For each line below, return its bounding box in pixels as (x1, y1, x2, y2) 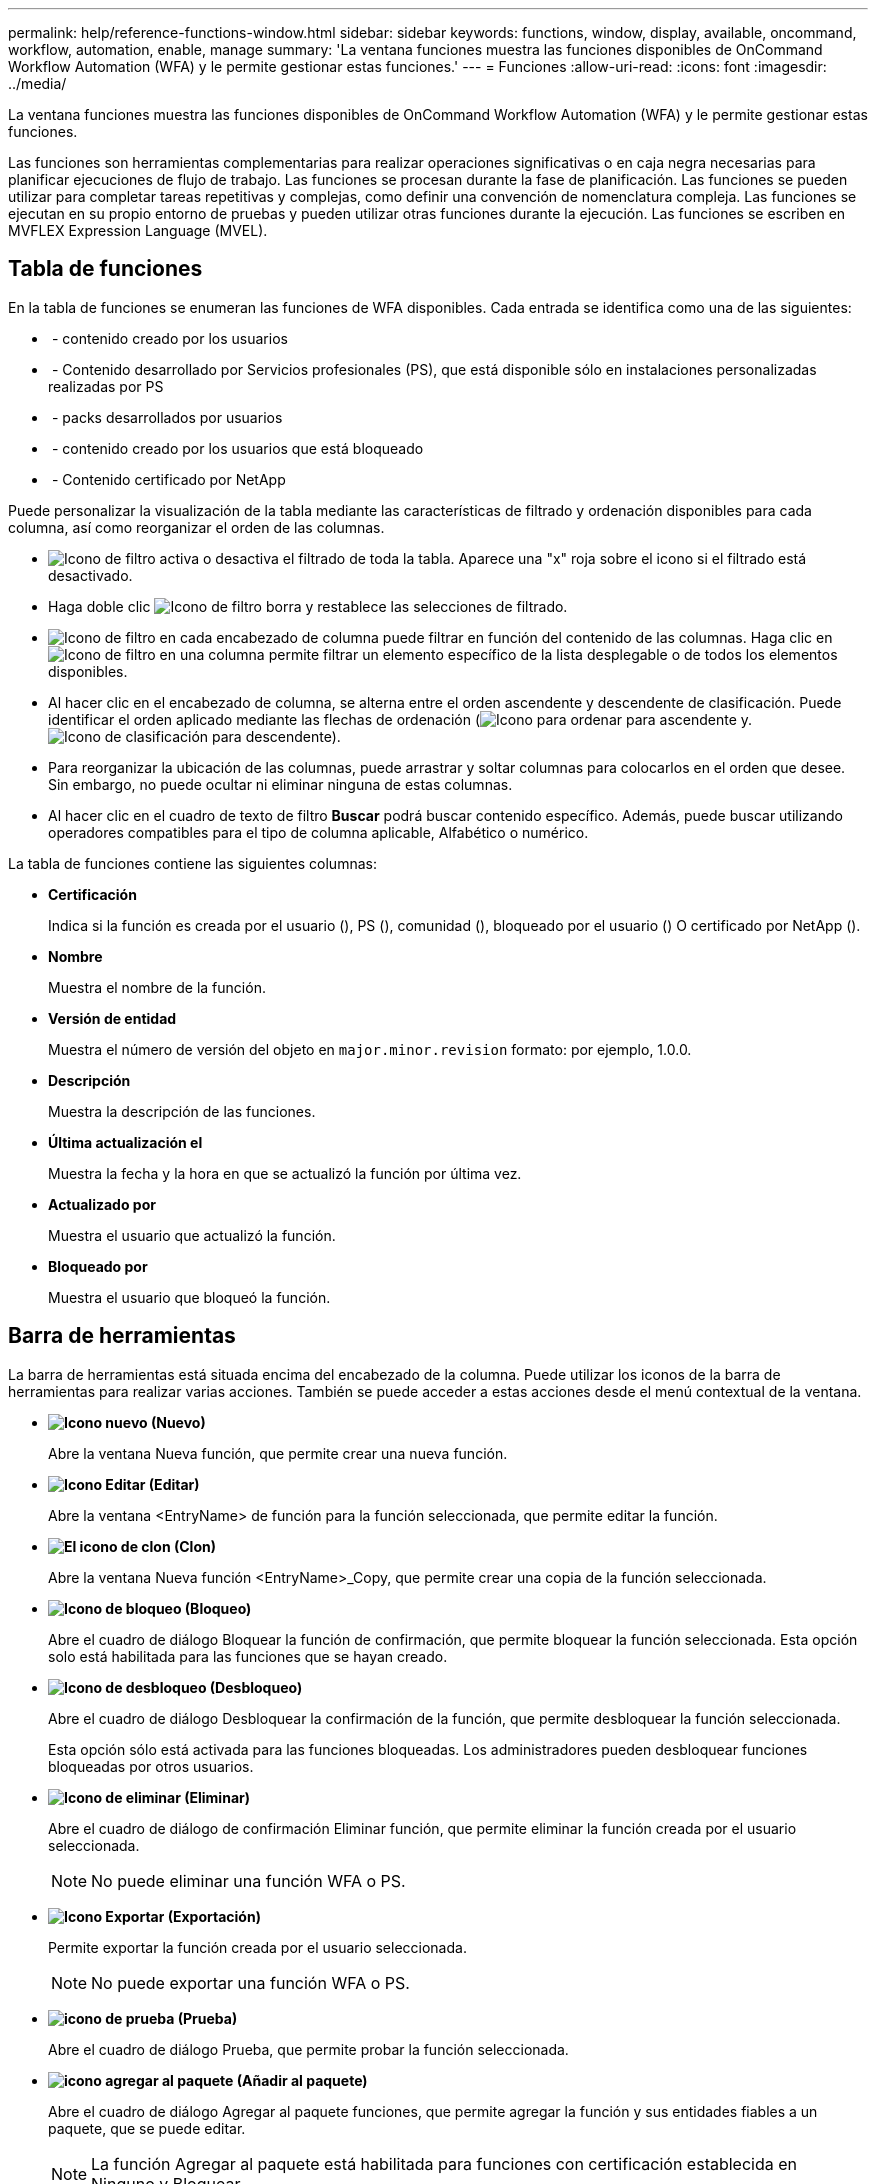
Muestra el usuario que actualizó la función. (48, 1226, 336, 1244)
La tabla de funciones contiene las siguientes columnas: (8, 854, 377, 872)
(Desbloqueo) (209, 1678, 303, 1696)
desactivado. (48, 566, 133, 584)
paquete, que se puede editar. (48, 2119, 246, 2137)
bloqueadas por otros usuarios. (48, 1757, 254, 1775)
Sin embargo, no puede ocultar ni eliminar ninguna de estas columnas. (48, 775, 513, 793)
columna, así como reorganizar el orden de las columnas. (8, 518, 385, 536)
